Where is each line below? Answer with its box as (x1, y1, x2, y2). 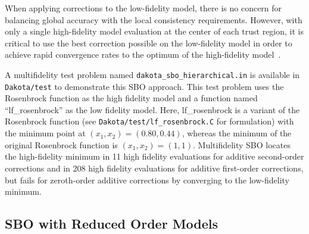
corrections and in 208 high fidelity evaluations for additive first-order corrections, (5, 161, 304, 174)
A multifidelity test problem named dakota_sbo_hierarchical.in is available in (5, 68, 300, 80)
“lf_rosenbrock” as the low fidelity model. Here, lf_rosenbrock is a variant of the (5, 103, 300, 116)
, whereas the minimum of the (182, 127, 292, 139)
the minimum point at (5, 127, 86, 139)
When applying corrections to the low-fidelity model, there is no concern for (5, 2, 282, 14)
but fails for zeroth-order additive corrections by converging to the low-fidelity (5, 173, 290, 186)
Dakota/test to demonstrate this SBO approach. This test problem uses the (5, 80, 284, 92)
